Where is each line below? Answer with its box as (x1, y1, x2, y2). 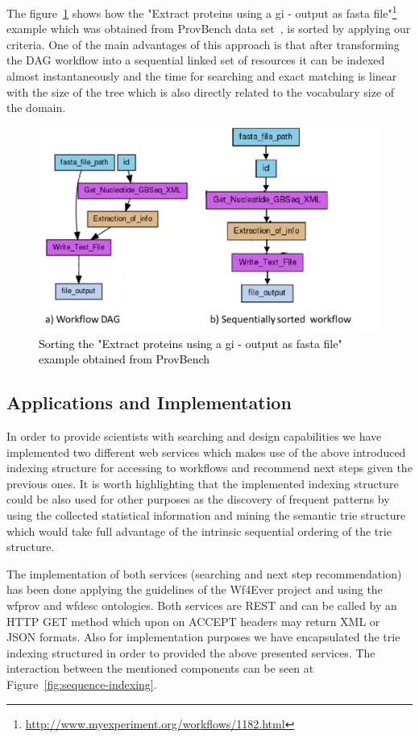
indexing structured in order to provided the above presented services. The (6, 644, 375, 661)
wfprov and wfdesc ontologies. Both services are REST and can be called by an (6, 596, 397, 613)
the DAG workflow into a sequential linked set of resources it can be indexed (6, 52, 385, 68)
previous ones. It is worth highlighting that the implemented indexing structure (6, 475, 399, 491)
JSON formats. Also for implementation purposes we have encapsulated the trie (6, 628, 400, 645)
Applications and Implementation (6, 390, 292, 415)
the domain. (6, 99, 66, 116)
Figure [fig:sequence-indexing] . (6, 675, 157, 692)
